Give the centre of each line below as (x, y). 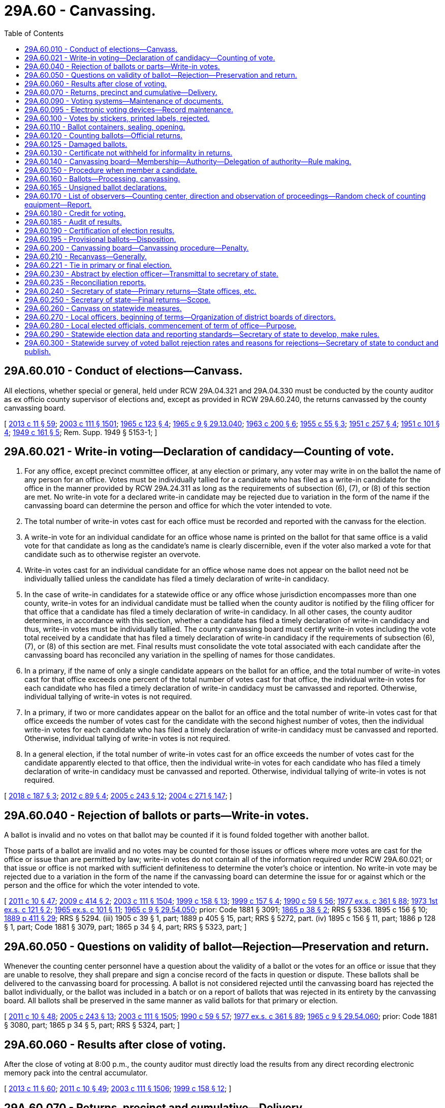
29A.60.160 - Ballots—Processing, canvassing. (102, 178)
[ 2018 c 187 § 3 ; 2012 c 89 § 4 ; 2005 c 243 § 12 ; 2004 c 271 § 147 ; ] (118, 796)
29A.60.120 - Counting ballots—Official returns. (104, 135)
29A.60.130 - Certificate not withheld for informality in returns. (129, 152)
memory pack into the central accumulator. (76, 1072)
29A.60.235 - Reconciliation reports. (85, 282)
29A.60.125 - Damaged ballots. (76, 144)
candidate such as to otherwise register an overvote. (113, 555)
